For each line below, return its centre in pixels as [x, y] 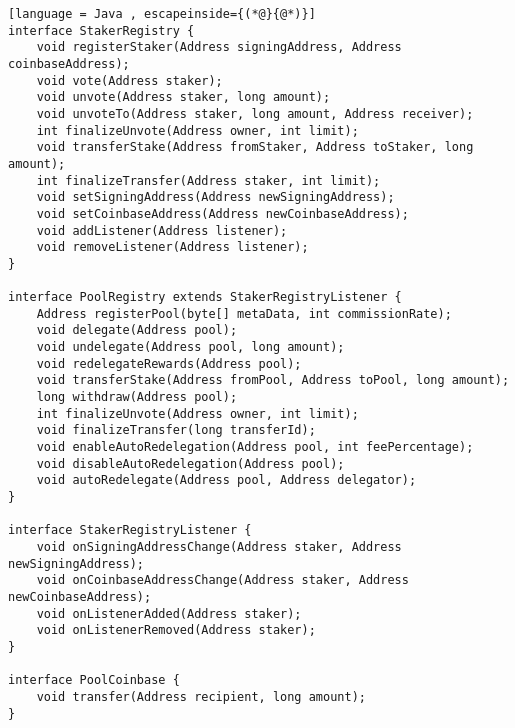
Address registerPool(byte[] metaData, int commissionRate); [244, 313]
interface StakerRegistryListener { [130, 530]
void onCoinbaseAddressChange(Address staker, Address [222, 580]
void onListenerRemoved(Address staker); [176, 630]
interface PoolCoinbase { [94, 680]
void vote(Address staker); [129, 80]
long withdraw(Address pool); [137, 397]
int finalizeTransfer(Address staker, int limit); [208, 180]
